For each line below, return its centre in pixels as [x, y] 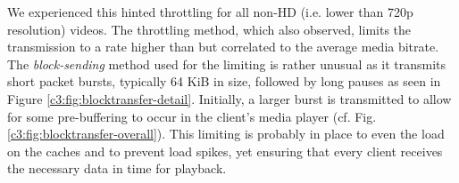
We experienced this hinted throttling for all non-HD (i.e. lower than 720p [210, 12]
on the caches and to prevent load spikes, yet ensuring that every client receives [225, 151]
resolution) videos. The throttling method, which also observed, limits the [209, 29]
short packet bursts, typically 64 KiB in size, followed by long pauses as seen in [224, 81]
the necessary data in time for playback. [117, 168]
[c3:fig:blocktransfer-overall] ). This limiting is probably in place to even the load [226, 134]
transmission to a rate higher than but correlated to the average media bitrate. [223, 47]
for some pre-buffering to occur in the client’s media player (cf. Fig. [192, 116]
